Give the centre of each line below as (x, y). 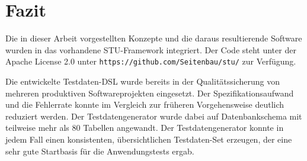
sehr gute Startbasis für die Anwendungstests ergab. (100, 151)
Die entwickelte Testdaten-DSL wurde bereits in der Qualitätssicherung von (143, 81)
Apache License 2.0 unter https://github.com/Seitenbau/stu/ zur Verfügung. (151, 61)
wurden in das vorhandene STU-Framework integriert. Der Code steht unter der (151, 49)
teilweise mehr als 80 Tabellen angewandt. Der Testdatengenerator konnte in (145, 128)
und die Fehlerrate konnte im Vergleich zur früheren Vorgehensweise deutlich (145, 104)
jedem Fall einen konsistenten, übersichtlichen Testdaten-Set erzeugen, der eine (149, 139)
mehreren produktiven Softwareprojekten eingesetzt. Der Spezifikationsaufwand (150, 93)
